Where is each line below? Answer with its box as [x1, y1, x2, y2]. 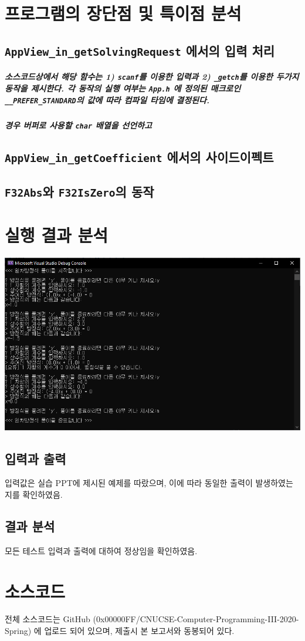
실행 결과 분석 [5, 223, 109, 247]
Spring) [5, 625, 32, 637]
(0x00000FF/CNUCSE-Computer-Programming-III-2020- [93, 613, 299, 625]
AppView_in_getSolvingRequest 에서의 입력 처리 [5, 41, 275, 59]
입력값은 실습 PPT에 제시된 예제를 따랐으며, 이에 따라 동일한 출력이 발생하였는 [5, 477, 293, 489]
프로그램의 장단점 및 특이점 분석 [5, 1, 242, 25]
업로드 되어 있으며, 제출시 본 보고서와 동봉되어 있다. [44, 625, 235, 637]
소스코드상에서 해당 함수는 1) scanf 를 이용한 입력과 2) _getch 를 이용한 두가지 [5, 70, 299, 83]
